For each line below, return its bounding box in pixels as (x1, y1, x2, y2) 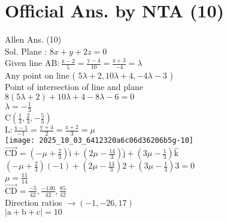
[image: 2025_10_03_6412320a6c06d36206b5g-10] (5, 136, 193, 145)
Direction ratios (5, 196, 62, 208)
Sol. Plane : (5, 44, 47, 57)
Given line (5, 56, 43, 69)
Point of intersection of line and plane (5, 80, 143, 93)
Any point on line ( (5, 68, 75, 81)
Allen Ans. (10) (5, 33, 62, 46)
